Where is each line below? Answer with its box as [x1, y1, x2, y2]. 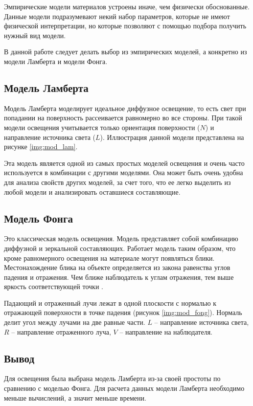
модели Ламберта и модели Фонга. [4, 56, 108, 66]
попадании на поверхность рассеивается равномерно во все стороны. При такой [4, 113, 242, 123]
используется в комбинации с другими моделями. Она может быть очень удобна [4, 167, 243, 178]
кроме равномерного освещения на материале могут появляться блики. [4, 252, 215, 263]
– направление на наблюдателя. [119, 326, 212, 337]
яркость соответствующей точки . [4, 281, 103, 292]
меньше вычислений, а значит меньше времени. [4, 392, 146, 403]
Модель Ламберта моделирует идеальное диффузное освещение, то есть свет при [4, 103, 246, 113]
